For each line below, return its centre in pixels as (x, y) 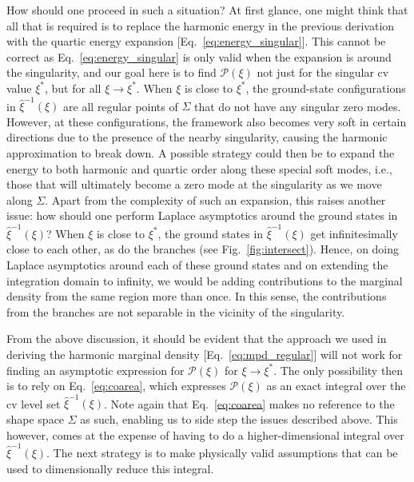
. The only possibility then (338, 370)
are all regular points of (121, 106)
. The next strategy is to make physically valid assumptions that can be (222, 452)
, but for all (73, 88)
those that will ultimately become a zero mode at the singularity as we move (194, 184)
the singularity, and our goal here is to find (111, 72)
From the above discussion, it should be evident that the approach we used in (197, 339)
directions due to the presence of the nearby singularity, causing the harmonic (197, 137)
